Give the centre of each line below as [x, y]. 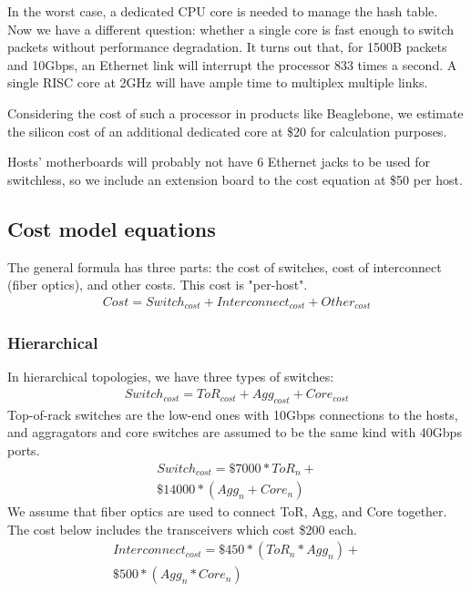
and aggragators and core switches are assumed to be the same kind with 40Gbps [235, 432]
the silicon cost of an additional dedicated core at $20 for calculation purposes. [227, 131]
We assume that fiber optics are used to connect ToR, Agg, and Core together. [227, 511]
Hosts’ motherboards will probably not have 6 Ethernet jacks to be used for [219, 162]
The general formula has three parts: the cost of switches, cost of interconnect [225, 266]
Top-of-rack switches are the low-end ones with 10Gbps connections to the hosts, [233, 414]
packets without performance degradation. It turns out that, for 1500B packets [227, 47]
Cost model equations [112, 228]
